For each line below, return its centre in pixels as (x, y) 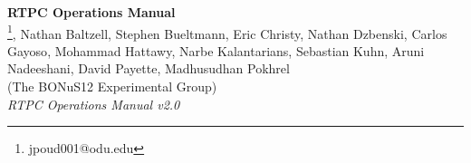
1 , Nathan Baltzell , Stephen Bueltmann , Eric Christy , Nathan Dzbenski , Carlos (227, 32)
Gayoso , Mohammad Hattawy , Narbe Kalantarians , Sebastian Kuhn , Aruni (216, 50)
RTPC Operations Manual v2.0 (94, 104)
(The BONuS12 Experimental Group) (112, 86)
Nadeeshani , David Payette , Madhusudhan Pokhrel (149, 68)
